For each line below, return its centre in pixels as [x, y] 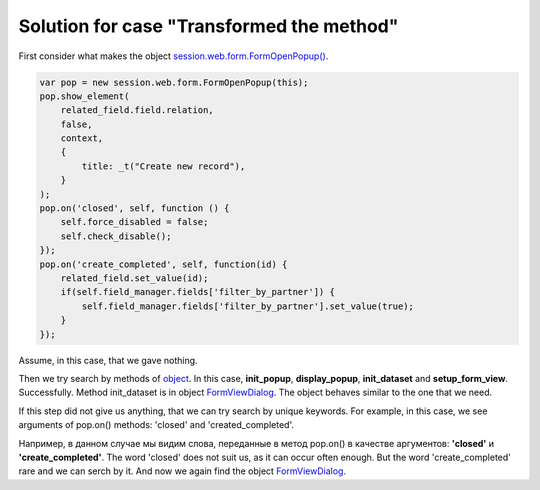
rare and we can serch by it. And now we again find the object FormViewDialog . [182, 471]
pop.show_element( [84, 96]
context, [82, 138]
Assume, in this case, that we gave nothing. [108, 360]
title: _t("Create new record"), [163, 166]
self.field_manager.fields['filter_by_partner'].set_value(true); [248, 306]
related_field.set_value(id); [134, 278]
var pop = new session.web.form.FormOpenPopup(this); [174, 82]
